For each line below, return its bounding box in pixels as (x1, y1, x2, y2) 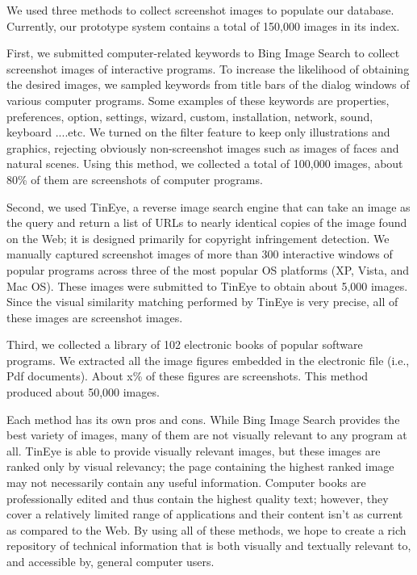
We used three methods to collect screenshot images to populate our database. (6, 2, 394, 18)
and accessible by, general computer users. (6, 553, 215, 569)
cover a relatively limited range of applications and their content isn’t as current (6, 506, 403, 523)
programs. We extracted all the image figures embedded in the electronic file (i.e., (6, 351, 410, 368)
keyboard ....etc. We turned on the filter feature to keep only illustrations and (6, 124, 390, 141)
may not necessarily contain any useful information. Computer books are (6, 474, 366, 491)
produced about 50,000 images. (6, 384, 160, 401)
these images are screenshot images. (6, 308, 183, 325)
